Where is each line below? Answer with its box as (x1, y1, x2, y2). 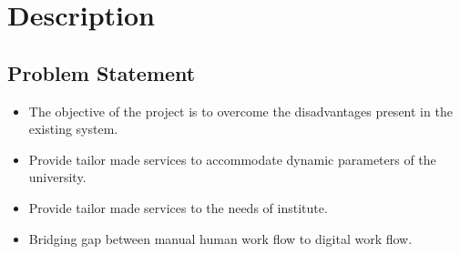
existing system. (28, 119, 118, 138)
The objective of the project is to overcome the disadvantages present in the (28, 101, 453, 120)
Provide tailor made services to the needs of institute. (28, 198, 328, 217)
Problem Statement (7, 58, 196, 86)
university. (28, 168, 87, 187)
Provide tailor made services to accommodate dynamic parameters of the (28, 149, 436, 168)
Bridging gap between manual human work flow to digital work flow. (28, 229, 413, 248)
